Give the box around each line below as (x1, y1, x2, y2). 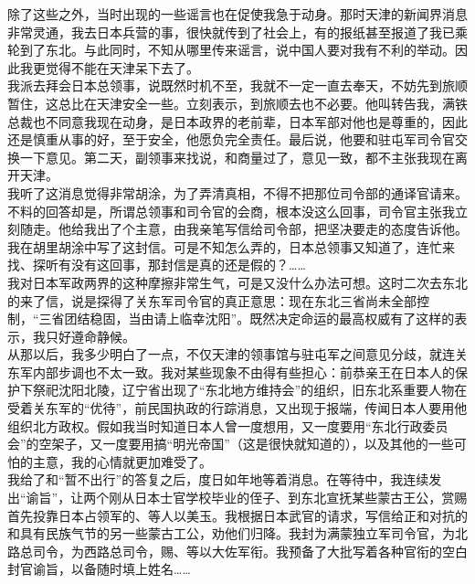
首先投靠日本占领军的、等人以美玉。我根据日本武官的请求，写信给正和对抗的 (7, 505, 468, 525)
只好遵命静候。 (45, 326, 135, 345)
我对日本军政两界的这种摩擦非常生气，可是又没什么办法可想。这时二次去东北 (7, 272, 468, 292)
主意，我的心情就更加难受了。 (32, 451, 212, 471)
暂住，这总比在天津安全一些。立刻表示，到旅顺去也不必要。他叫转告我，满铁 (7, 93, 468, 112)
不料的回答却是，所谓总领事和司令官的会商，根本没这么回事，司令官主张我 (7, 201, 455, 220)
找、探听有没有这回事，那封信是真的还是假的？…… (7, 255, 306, 274)
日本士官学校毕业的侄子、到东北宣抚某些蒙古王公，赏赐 (134, 488, 468, 507)
